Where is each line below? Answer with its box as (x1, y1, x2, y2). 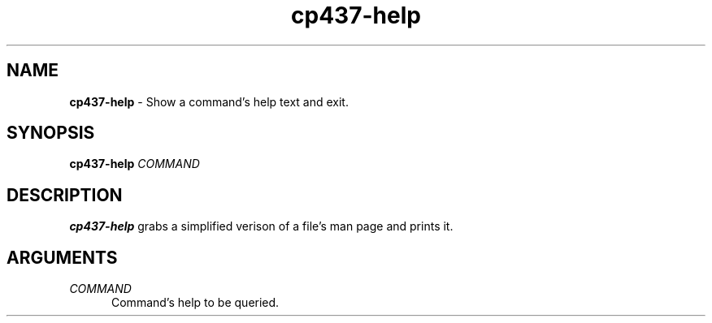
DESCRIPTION (7, 184, 123, 205)
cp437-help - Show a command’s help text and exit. (69, 94, 349, 109)
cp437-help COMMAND (69, 157, 200, 171)
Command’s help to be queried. (111, 295, 280, 310)
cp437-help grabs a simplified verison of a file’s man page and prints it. (69, 219, 454, 234)
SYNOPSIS (7, 123, 95, 144)
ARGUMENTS (7, 247, 118, 268)
